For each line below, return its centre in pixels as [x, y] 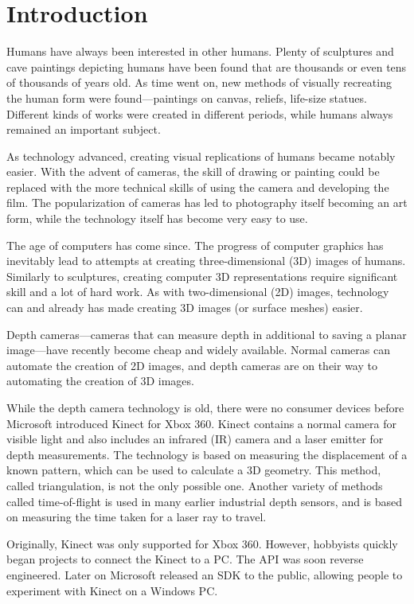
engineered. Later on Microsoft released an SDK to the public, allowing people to [205, 574]
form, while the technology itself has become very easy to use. [157, 218]
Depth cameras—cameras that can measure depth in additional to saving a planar [207, 334]
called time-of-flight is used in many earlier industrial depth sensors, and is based [204, 501]
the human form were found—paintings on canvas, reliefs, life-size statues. [187, 97]
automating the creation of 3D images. [100, 381]
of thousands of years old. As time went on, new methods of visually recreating [199, 82]
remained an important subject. [84, 129]
